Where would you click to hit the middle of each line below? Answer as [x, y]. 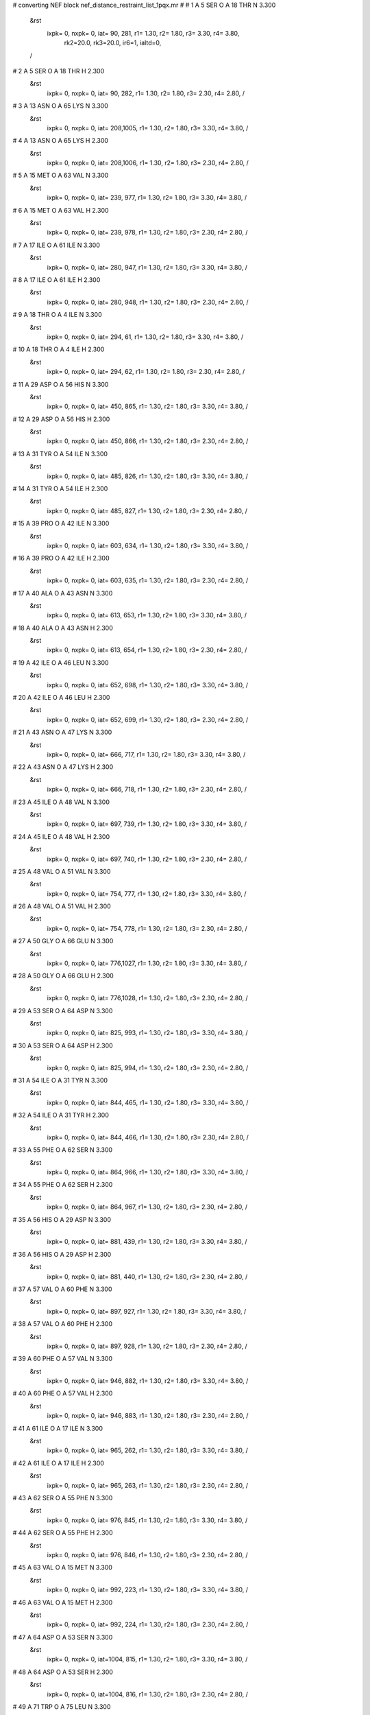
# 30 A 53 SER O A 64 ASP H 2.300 [63, 1045]
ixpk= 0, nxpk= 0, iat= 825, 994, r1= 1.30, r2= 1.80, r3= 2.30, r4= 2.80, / [148, 1067]
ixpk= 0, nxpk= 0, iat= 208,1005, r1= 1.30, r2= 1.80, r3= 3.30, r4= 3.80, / [148, 128]
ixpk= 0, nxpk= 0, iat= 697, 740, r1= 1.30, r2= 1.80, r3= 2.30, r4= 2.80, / [147, 859]
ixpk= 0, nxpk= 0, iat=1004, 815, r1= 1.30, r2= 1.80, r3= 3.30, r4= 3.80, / [147, 1659]
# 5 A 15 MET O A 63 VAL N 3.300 [61, 176]
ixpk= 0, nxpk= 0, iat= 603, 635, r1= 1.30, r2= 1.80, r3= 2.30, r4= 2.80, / [148, 580]
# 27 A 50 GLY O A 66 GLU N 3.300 [63, 941]
